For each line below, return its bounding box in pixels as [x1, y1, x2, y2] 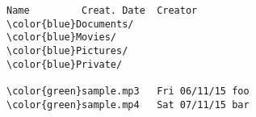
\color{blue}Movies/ [6, 31, 117, 44]
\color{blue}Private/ [6, 58, 123, 70]
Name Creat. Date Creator [6, 5, 198, 16]
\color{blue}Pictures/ [6, 44, 128, 56]
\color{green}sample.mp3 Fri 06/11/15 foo [6, 85, 250, 97]
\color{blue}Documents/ [6, 18, 134, 30]
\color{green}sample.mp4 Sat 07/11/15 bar [6, 98, 250, 111]
